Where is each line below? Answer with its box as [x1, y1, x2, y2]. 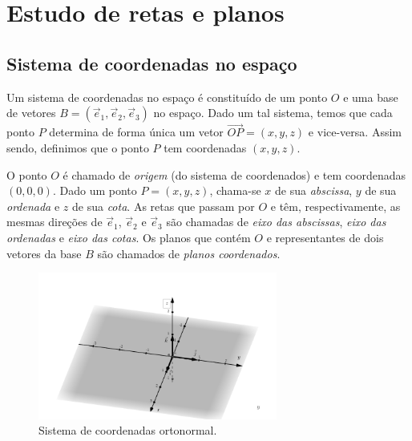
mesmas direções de [6, 213, 103, 230]
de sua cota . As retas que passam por [72, 197, 255, 214]
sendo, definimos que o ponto [6, 139, 149, 156]
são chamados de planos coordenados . [97, 245, 281, 261]
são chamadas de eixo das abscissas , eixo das [166, 213, 386, 230]
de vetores [6, 104, 56, 121]
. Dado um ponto [52, 182, 137, 199]
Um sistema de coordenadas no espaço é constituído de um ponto [6, 88, 328, 105]
